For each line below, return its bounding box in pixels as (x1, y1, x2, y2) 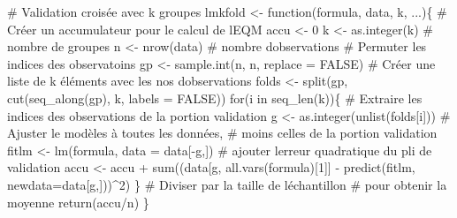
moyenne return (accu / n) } (7, 192, 149, 211)
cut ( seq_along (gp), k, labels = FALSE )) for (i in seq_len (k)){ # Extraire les (7, 88, 423, 107)
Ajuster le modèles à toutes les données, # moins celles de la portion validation (7, 124, 438, 142)
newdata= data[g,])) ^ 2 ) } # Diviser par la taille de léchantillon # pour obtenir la (7, 175, 447, 193)
